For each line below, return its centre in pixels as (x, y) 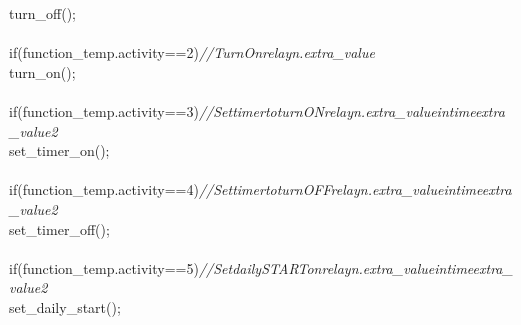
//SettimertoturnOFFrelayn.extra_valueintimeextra (355, 189)
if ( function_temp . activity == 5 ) (104, 267)
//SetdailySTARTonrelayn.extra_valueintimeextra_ (355, 267)
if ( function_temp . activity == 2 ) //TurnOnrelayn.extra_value (192, 52)
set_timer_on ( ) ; (59, 150)
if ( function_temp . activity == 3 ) (104, 110)
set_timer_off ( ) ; (59, 228)
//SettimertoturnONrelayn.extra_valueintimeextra (351, 110)
